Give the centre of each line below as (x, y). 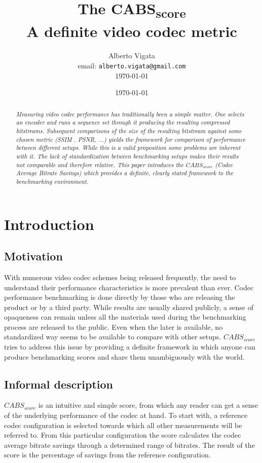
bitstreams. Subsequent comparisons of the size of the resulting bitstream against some (129, 130)
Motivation (33, 256)
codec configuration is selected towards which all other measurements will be (123, 425)
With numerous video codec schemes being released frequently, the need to (120, 277)
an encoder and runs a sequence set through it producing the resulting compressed (123, 122)
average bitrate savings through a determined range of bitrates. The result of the (129, 445)
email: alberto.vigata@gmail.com (132, 65)
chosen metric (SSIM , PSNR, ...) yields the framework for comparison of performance (131, 139)
